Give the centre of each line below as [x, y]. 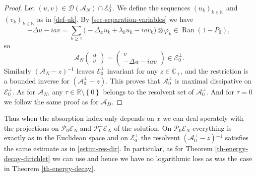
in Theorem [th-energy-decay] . [50, 168]
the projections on [32, 128]
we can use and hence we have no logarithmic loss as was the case [152, 158]
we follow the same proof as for [51, 101]
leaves [85, 70]
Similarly [18, 70]
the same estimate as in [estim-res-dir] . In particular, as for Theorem [108, 148]
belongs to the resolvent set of [148, 91]
